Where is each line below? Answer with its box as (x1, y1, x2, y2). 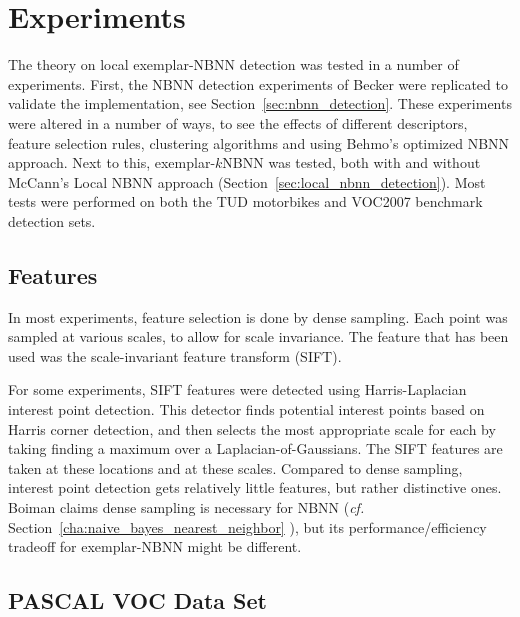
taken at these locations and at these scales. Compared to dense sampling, (8, 457, 463, 478)
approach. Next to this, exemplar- (8, 152, 216, 173)
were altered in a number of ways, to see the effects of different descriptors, (8, 112, 468, 133)
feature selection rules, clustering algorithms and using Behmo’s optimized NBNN (8, 132, 510, 153)
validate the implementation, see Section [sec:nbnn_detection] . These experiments (8, 93, 512, 114)
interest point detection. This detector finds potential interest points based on (8, 399, 485, 420)
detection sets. (8, 210, 96, 231)
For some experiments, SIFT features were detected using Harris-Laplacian (8, 379, 467, 400)
